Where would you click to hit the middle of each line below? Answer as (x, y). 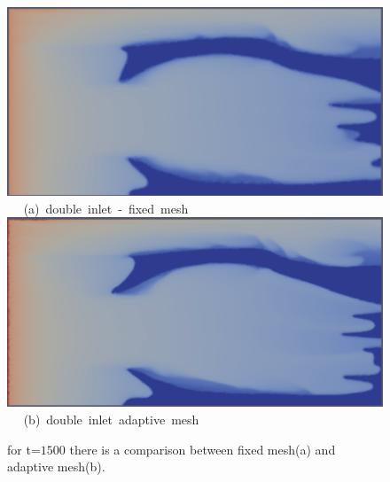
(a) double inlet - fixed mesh (106, 208)
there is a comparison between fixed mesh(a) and (203, 449)
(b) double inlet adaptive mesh (111, 419)
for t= (24, 449)
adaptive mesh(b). (56, 466)
